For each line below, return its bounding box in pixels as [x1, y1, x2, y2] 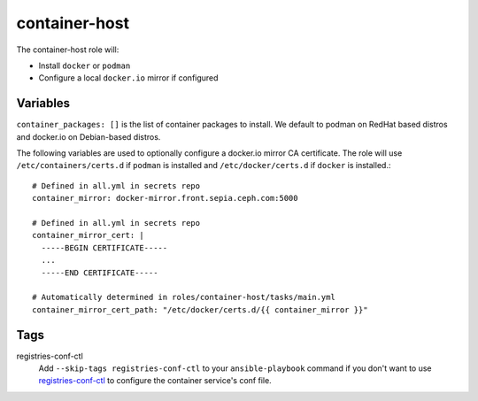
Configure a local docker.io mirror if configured [38, 73, 219, 83]
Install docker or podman [38, 60, 131, 71]
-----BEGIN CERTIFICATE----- [41, 243, 168, 252]
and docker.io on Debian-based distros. [16, 131, 161, 142]
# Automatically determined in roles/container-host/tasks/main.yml [32, 292, 335, 303]
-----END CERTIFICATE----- [41, 267, 158, 278]
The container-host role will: [16, 44, 119, 55]
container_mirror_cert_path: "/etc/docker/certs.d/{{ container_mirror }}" [32, 305, 368, 314]
